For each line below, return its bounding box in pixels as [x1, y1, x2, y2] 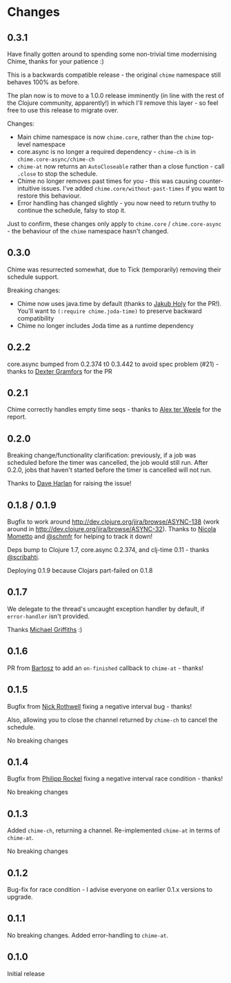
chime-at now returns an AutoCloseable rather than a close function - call [17, 162, 225, 170]
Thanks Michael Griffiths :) [7, 625, 83, 633]
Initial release [7, 969, 45, 977]
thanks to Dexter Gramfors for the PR [7, 367, 112, 375]
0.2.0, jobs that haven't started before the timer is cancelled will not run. [7, 466, 212, 474]
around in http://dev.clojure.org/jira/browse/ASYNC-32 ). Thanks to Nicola [7, 525, 217, 533]
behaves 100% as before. [7, 78, 80, 86]
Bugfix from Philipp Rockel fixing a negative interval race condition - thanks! [7, 774, 223, 783]
